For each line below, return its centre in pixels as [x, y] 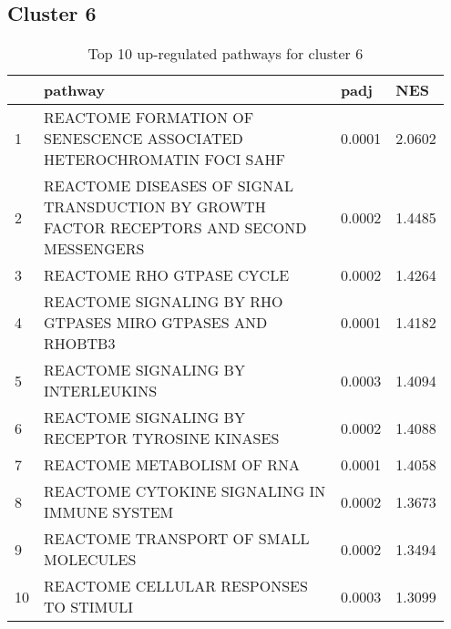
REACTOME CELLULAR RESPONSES [176, 586]
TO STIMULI [89, 607]
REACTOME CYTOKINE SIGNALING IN [185, 491]
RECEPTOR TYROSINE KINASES [162, 438]
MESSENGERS [94, 249]
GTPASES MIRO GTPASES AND [156, 323]
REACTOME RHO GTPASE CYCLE [167, 275]
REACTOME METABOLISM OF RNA [172, 465]
